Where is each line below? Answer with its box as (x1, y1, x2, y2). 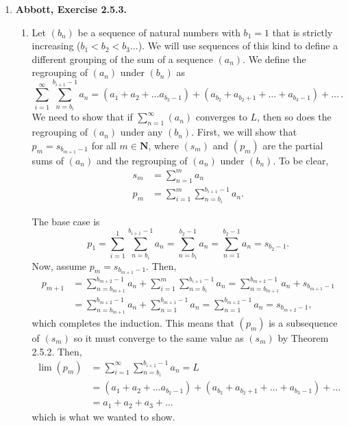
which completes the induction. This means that (32, 315, 234, 329)
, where (148, 138, 179, 152)
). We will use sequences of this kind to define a (138, 38, 338, 53)
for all (91, 138, 116, 152)
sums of (32, 153, 64, 167)
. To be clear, (273, 153, 329, 167)
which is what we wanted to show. (32, 409, 175, 423)
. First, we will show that (191, 125, 297, 139)
